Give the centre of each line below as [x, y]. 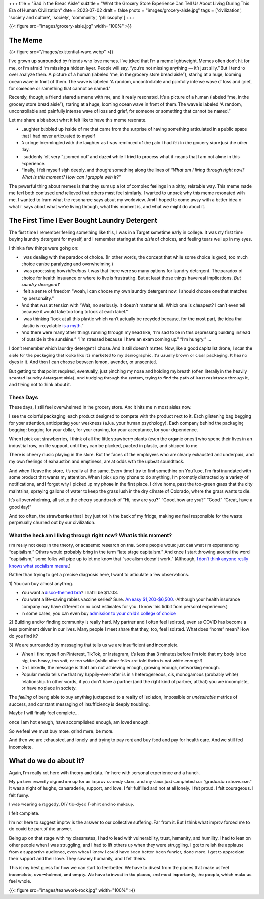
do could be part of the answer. [41, 829]
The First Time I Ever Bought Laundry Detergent [83, 221]
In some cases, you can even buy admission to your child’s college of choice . [99, 613]
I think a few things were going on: [44, 248]
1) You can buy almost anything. [41, 584]
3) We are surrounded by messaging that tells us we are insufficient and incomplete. [94, 645]
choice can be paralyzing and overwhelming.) [67, 264]
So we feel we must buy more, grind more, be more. [61, 731]
